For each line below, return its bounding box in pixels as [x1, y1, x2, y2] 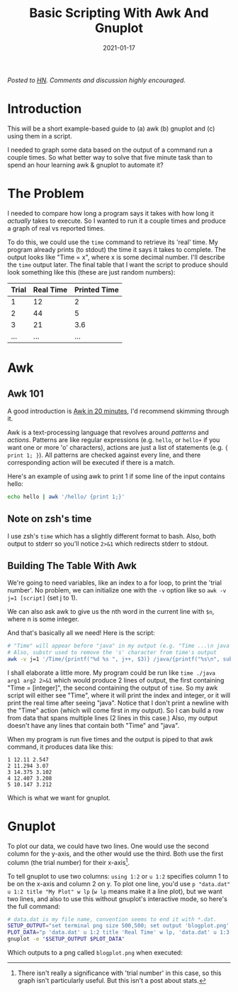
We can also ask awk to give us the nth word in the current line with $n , [7, 607, 215, 616]
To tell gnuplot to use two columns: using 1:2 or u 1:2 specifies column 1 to [7, 871, 229, 881]
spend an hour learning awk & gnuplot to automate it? [7, 160, 164, 169]
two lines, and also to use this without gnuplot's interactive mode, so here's [7, 894, 228, 903]
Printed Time [74, 285, 119, 294]
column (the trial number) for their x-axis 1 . [7, 856, 130, 866]
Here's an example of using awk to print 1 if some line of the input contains [7, 472, 225, 480]
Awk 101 [7, 388, 44, 400]
